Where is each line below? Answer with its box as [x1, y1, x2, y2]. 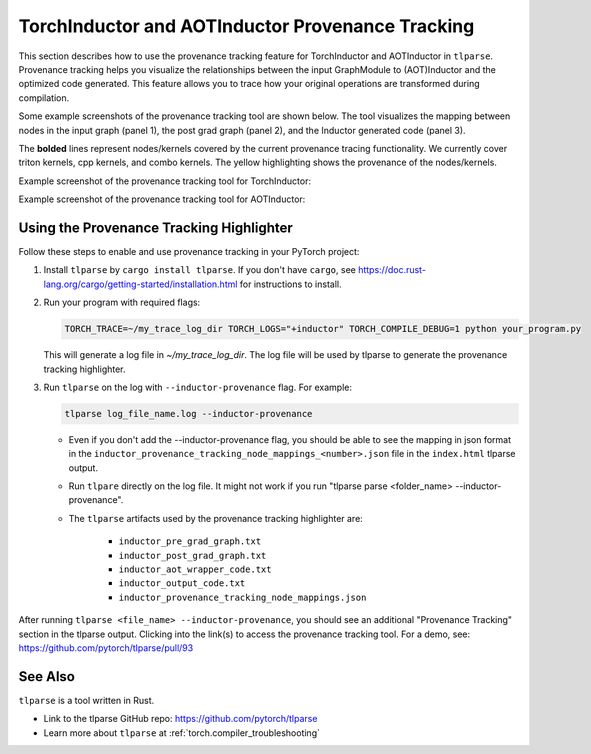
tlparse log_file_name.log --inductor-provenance [64, 408, 313, 419]
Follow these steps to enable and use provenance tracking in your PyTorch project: [18, 245, 360, 257]
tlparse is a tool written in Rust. [18, 694, 155, 706]
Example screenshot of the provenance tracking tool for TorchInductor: [18, 175, 312, 187]
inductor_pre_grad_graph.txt [118, 536, 262, 547]
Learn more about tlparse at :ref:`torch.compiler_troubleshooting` [43, 726, 320, 739]
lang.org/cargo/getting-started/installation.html [43, 278, 238, 290]
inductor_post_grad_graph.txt [118, 550, 267, 561]
